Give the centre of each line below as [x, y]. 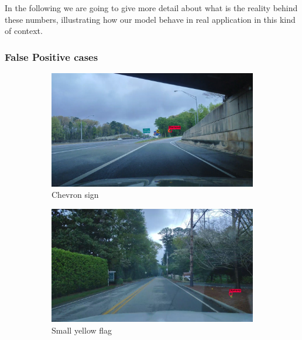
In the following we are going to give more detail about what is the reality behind [151, 8]
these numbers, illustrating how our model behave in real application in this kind [150, 19]
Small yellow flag [82, 330]
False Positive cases [52, 56]
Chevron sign [75, 195]
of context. [24, 31]
